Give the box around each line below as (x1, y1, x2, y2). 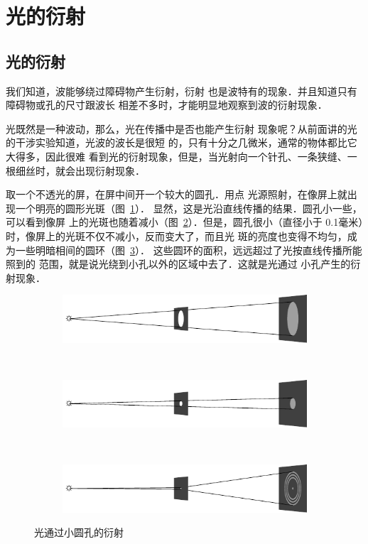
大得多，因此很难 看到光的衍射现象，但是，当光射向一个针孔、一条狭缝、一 (6, 148, 357, 163)
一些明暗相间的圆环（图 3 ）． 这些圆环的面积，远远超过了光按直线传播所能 (15, 242, 362, 257)
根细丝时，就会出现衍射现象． (6, 163, 145, 178)
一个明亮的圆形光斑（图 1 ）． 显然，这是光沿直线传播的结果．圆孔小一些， (15, 200, 362, 215)
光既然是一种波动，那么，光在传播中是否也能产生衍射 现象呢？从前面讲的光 (6, 121, 357, 136)
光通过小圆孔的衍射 (34, 525, 124, 540)
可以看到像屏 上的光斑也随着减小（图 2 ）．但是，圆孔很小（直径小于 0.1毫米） (6, 214, 364, 229)
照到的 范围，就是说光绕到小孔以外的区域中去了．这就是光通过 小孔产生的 (6, 256, 351, 271)
